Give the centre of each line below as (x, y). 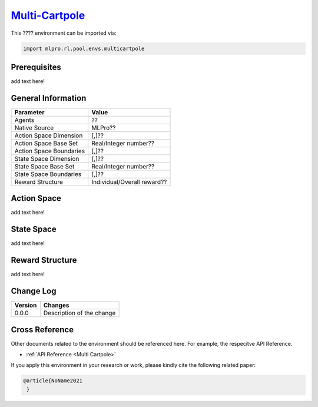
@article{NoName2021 (53, 381)
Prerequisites (36, 67)
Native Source (34, 128)
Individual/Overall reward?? (129, 181)
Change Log (34, 291)
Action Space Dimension (49, 135)
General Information (49, 98)
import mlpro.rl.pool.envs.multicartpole (84, 48)
